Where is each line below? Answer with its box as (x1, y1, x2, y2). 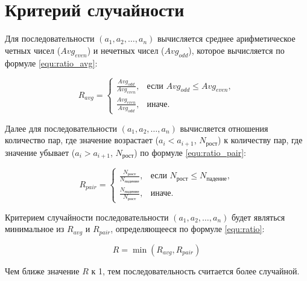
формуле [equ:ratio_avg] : (5, 56, 98, 69)
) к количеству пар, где (218, 134, 303, 146)
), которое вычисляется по (188, 44, 285, 56)
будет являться (231, 210, 285, 223)
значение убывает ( (5, 146, 75, 158)
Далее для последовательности (5, 121, 118, 134)
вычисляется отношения (180, 121, 268, 134)
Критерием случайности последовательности (5, 210, 169, 223)
